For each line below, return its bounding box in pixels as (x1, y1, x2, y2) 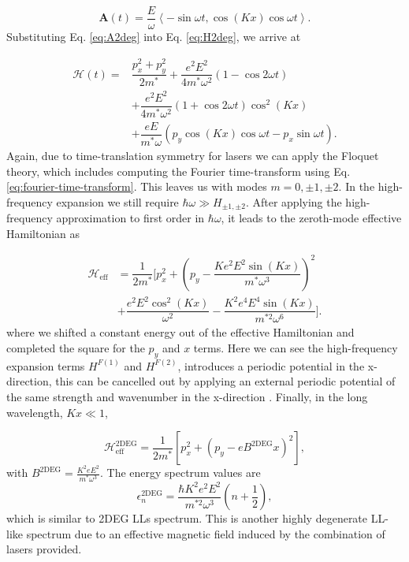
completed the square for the (6, 339, 145, 355)
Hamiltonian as (6, 225, 80, 241)
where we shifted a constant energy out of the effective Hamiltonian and (6, 324, 355, 341)
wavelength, (6, 404, 63, 420)
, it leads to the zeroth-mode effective (221, 210, 402, 226)
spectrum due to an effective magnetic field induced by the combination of (26, 525, 385, 542)
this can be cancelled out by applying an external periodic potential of (55, 373, 396, 389)
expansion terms (6, 357, 85, 374)
